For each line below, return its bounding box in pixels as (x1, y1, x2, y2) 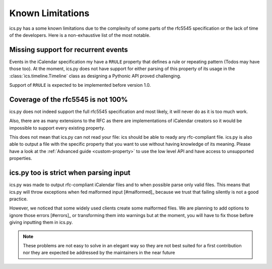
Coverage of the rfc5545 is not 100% (9, 95, 128, 103)
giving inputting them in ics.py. (9, 220, 73, 226)
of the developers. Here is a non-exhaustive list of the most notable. (9, 32, 151, 38)
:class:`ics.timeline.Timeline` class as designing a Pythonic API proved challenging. (9, 73, 181, 79)
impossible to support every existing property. (9, 125, 105, 131)
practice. (9, 196, 28, 202)
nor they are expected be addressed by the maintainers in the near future (23, 250, 175, 256)
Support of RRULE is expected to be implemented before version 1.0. (9, 82, 151, 88)
